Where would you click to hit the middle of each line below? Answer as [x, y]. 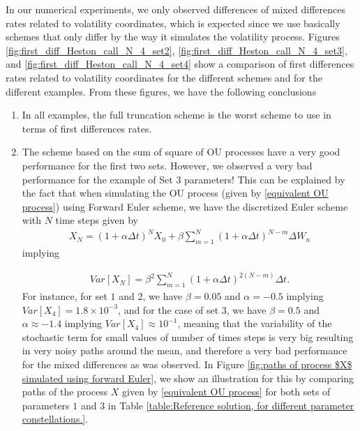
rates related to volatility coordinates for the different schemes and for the [164, 77]
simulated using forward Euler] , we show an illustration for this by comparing [188, 378]
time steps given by [97, 220]
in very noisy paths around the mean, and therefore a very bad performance [185, 350]
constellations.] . [55, 419]
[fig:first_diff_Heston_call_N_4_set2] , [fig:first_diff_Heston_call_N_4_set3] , [177, 50]
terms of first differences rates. [87, 128]
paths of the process [65, 392]
